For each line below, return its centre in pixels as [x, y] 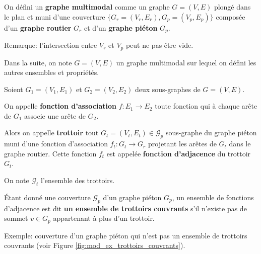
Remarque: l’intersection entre [51, 45]
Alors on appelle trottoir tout [51, 133]
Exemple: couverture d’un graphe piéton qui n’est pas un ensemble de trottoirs [126, 235]
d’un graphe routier [38, 27]
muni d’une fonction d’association [56, 144]
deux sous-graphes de [168, 89]
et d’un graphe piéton [121, 27]
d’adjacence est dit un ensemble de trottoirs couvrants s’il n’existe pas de [125, 208]
